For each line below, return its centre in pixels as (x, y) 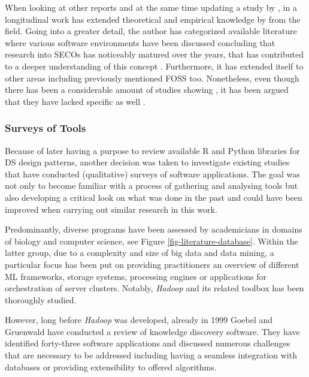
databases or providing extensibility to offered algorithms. (111, 367)
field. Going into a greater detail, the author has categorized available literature (151, 31)
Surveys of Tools (46, 128)
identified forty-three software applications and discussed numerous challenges (148, 343)
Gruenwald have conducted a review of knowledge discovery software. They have (152, 331)
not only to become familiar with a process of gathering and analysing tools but (152, 186)
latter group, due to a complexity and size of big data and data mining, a (140, 253)
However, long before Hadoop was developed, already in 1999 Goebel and (139, 320)
